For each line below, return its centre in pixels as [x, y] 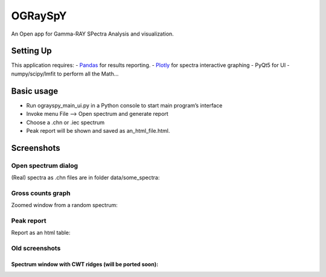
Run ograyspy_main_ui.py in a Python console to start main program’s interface [124, 105]
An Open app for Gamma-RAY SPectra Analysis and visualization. [93, 34]
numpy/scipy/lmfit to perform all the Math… [65, 74]
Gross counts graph [41, 193]
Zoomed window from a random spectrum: [64, 205]
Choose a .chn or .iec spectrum [66, 122]
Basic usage [35, 91]
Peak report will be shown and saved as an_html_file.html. [98, 130]
